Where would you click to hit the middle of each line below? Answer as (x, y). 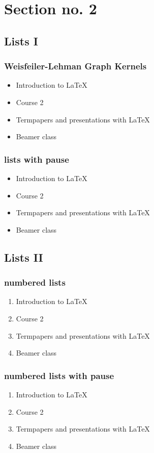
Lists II (24, 257)
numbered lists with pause (59, 375)
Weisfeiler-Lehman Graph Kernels (75, 66)
